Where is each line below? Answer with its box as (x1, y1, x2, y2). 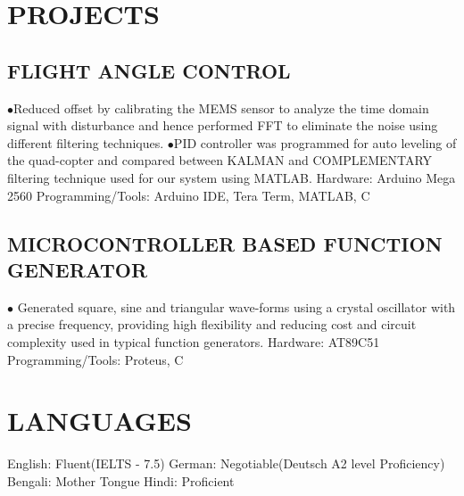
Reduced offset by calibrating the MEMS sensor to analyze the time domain (13, 98, 429, 117)
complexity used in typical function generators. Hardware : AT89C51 (7, 332, 380, 351)
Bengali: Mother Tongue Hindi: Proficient (7, 471, 235, 490)
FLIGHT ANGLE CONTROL (7, 56, 291, 84)
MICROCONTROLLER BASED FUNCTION (7, 229, 443, 257)
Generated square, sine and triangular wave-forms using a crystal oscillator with (17, 297, 456, 316)
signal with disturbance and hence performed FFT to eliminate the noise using (7, 116, 438, 135)
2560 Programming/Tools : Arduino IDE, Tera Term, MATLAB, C (7, 186, 370, 204)
